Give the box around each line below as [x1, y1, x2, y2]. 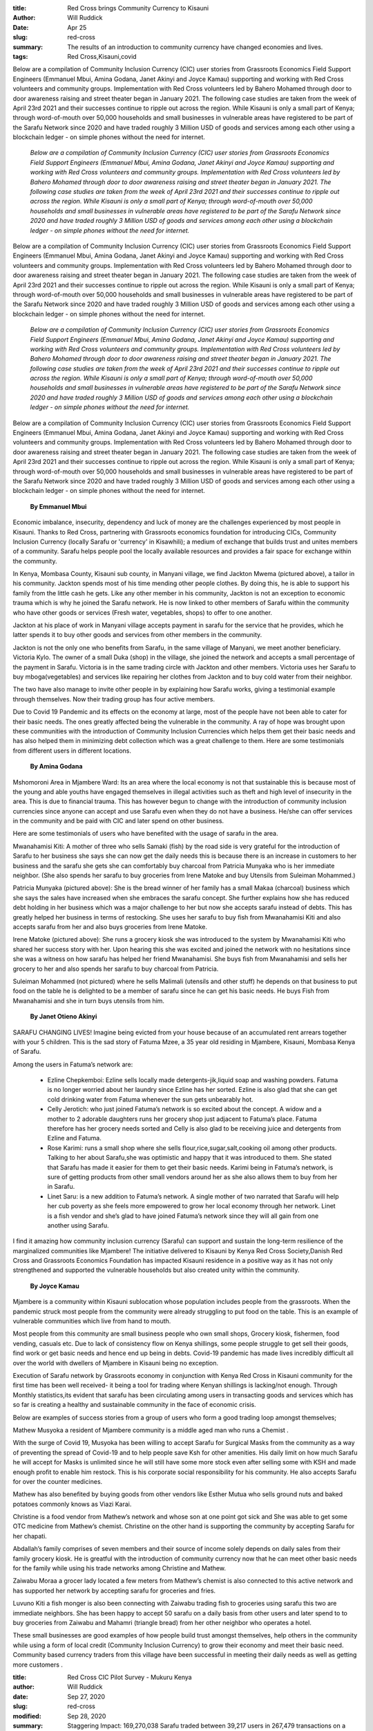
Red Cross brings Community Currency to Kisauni [67, 4, 209, 12]
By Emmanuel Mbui [30, 502, 87, 510]
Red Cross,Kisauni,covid [67, 52, 137, 60]
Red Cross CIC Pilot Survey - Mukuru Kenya [67, 1673, 193, 1681]
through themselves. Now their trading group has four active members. [12, 694, 216, 703]
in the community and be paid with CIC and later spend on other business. [12, 817, 224, 825]
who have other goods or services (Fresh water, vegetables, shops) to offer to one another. [12, 608, 273, 616]
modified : [12, 1712, 41, 1720]
